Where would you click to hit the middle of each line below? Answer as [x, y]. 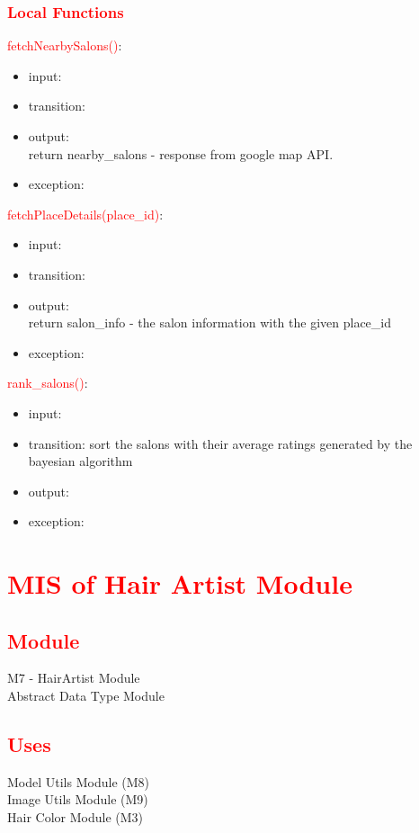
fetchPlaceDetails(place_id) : [85, 214]
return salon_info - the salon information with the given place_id [209, 322]
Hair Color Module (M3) [75, 817]
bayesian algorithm [80, 461]
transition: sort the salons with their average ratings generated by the [220, 443]
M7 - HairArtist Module [74, 678]
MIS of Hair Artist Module [180, 583]
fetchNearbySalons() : [65, 45]
